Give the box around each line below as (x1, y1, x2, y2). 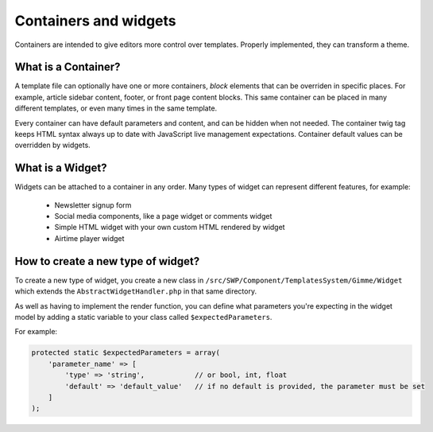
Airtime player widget (54, 233, 125, 243)
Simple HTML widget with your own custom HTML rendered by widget (54, 223, 285, 232)
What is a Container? (14, 60, 121, 74)
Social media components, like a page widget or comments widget (54, 212, 273, 221)
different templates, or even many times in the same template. (14, 103, 218, 113)
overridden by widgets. (14, 140, 91, 150)
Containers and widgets (14, 12, 176, 29)
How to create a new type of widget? (14, 255, 200, 268)
